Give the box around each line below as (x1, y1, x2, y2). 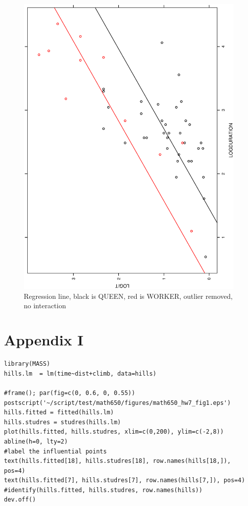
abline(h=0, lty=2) (4, 438, 68, 445)
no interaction (24, 300, 66, 311)
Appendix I (4, 330, 84, 350)
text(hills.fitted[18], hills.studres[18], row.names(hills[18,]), (4, 457, 231, 465)
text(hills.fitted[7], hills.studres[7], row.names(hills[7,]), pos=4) (4, 477, 245, 484)
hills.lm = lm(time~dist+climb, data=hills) (4, 370, 156, 377)
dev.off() (4, 496, 36, 504)
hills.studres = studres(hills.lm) (4, 418, 121, 426)
